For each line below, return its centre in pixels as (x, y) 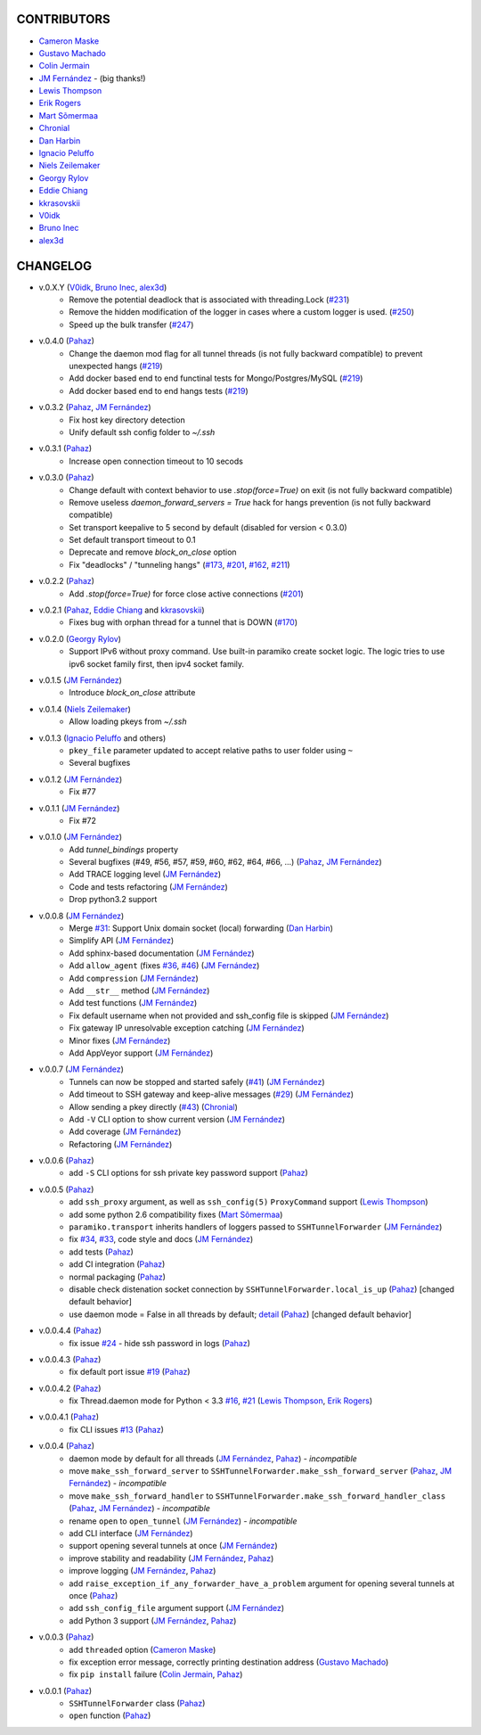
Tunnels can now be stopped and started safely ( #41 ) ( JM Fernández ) (197, 1081)
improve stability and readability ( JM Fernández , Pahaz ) (171, 1558)
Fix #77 (83, 792)
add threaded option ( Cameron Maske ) (143, 1649)
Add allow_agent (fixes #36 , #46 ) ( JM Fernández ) (164, 966)
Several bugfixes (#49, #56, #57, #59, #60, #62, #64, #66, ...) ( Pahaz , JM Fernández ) (225, 862)
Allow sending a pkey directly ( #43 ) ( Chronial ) (153, 1106)
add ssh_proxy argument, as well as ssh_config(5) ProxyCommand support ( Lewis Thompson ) (249, 1202)
